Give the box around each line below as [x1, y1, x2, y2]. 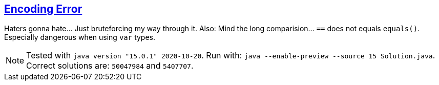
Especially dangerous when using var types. [4, 33, 156, 42]
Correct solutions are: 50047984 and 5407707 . [26, 60, 194, 71]
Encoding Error [4, 3, 82, 15]
